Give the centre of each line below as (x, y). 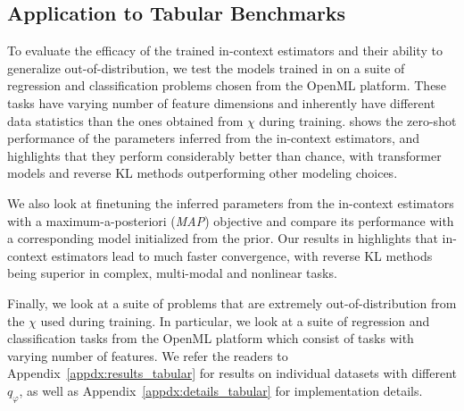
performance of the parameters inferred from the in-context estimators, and (214, 138)
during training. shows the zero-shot (358, 120)
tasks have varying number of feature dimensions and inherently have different (221, 102)
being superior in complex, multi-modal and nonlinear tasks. (172, 273)
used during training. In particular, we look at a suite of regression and (235, 320)
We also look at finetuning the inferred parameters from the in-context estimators (231, 202)
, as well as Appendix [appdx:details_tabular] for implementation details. (221, 390)
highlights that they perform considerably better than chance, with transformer (224, 155)
